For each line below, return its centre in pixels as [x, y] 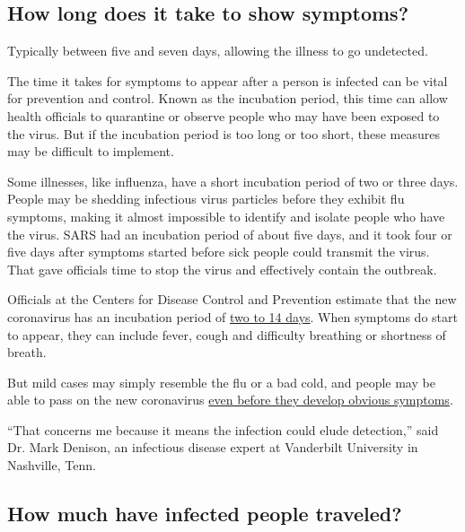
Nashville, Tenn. [52, 465]
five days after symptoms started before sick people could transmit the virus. [219, 252]
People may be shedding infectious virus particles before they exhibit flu [206, 199]
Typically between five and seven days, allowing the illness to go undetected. [218, 51]
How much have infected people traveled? [205, 514]
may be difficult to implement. [91, 151]
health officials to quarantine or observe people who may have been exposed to [224, 115]
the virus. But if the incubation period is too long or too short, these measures [224, 133]
